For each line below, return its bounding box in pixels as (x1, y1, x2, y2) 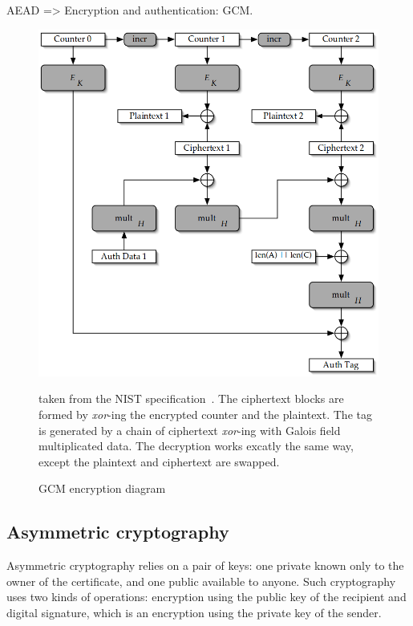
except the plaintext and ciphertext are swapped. (38, 453, 280, 469)
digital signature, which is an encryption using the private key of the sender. (6, 604, 382, 621)
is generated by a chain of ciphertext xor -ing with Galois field (38, 421, 341, 438)
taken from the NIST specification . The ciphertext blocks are (38, 390, 344, 407)
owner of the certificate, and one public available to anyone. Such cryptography (6, 572, 396, 589)
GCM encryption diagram (38, 480, 166, 497)
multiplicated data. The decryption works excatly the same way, (38, 437, 354, 454)
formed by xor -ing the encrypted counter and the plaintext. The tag (38, 406, 372, 423)
